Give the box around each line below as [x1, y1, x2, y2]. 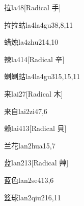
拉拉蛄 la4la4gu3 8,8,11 [4, 19, 73, 30]
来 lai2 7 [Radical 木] [4, 88, 63, 99]
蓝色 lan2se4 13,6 [4, 174, 54, 185]
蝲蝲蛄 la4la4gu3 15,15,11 [4, 71, 80, 82]
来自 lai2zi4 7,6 [4, 105, 47, 116]
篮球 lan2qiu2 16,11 [4, 192, 61, 202]
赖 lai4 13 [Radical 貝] [4, 123, 67, 134]
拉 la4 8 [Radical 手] [4, 2, 61, 12]
